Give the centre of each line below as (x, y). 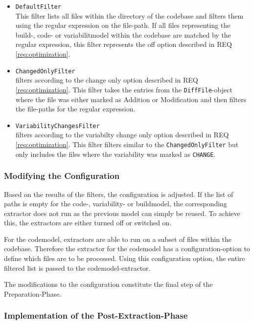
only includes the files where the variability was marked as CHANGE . (115, 154)
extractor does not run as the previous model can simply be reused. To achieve (122, 213)
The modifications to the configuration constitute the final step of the (108, 284)
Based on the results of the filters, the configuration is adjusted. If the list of (119, 194)
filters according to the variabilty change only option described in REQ (122, 135)
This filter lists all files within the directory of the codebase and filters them (129, 15)
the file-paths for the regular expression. (75, 109)
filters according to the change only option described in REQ (107, 80)
